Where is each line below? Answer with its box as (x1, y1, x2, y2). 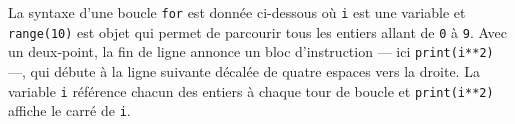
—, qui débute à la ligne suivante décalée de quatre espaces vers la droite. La (8, 60, 480, 81)
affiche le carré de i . (8, 100, 131, 121)
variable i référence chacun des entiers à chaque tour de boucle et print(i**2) (8, 80, 494, 101)
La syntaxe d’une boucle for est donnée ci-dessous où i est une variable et (8, 2, 466, 22)
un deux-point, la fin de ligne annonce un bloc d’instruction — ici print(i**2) (8, 41, 494, 62)
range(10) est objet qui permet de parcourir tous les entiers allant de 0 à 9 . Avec (8, 21, 507, 42)
